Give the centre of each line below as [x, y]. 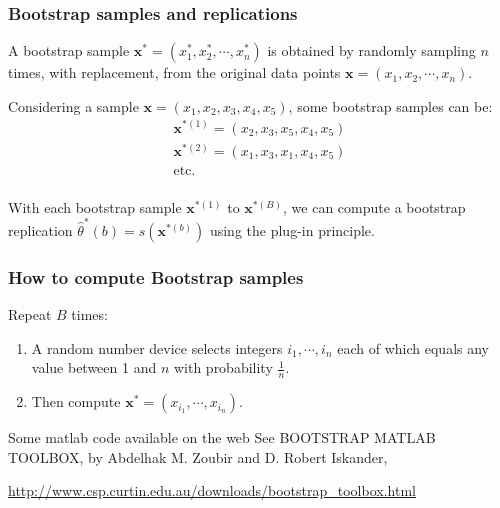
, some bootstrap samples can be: [390, 105]
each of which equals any [413, 347]
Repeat [30, 314]
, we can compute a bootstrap [374, 206]
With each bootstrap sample [95, 206]
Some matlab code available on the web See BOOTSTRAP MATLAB [222, 437]
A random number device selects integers [157, 347]
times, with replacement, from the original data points [174, 72]
